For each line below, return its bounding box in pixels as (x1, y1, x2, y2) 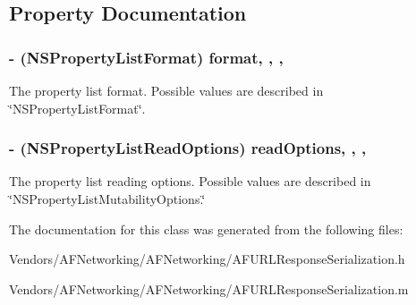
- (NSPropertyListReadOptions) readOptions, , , (9, 137, 367, 159)
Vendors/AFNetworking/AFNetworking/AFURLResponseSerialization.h (9, 250, 405, 268)
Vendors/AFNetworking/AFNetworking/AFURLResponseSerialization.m (9, 279, 409, 298)
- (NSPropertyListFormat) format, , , (9, 46, 284, 68)
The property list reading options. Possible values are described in (9, 172, 371, 191)
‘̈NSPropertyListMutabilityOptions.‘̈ (9, 190, 206, 208)
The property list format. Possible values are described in (9, 81, 324, 99)
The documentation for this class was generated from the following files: (9, 219, 403, 238)
